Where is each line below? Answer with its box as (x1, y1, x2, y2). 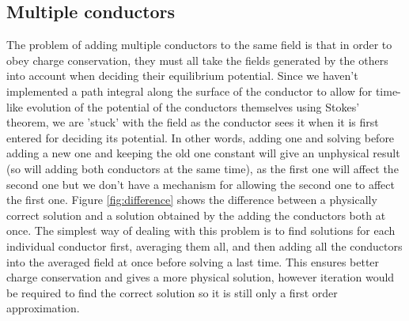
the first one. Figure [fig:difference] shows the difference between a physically (6, 191, 377, 208)
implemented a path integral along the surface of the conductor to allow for (6, 82, 373, 99)
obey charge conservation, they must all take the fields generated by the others (6, 51, 388, 68)
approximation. (6, 300, 80, 316)
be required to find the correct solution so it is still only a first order (6, 284, 338, 300)
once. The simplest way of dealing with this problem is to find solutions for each (6, 222, 396, 239)
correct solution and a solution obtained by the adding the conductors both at (6, 206, 386, 223)
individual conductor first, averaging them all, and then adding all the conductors (6, 237, 403, 254)
